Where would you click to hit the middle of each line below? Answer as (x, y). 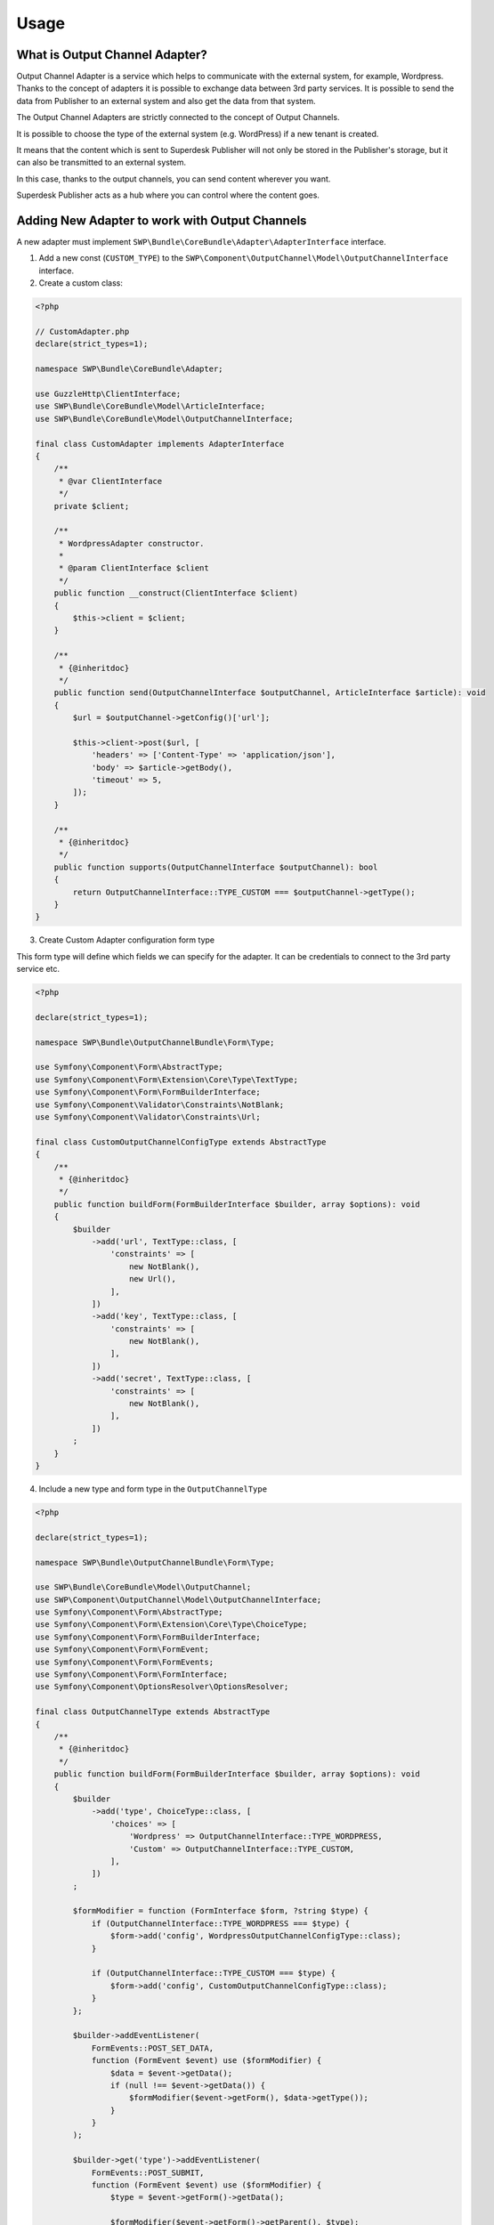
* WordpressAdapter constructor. (131, 543)
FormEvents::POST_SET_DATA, (152, 2048)
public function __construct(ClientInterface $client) (176, 593)
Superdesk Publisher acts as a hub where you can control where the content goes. (168, 195)
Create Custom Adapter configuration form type (127, 940)
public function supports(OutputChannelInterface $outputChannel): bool (216, 867)
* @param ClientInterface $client (134, 568)
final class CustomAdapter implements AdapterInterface (160, 444)
